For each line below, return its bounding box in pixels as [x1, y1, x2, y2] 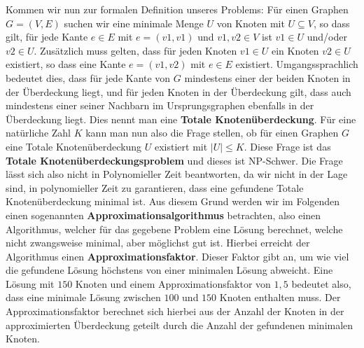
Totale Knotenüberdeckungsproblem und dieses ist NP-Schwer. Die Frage [6, 153, 343, 167]
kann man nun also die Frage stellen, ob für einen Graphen [85, 125, 339, 140]
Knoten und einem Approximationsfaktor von [75, 276, 271, 291]
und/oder [307, 29, 347, 44]
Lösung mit [6, 276, 55, 291]
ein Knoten [271, 43, 319, 57]
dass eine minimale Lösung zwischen [6, 290, 161, 305]
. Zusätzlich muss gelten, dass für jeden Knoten [34, 43, 237, 57]
